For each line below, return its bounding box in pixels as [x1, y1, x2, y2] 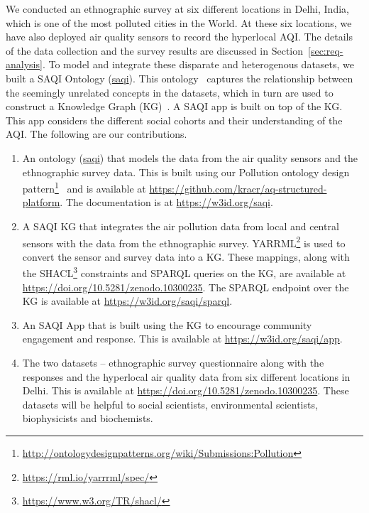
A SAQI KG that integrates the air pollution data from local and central [22, 218, 339, 233]
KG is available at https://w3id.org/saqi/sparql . [22, 293, 233, 308]
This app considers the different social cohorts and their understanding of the [6, 112, 343, 127]
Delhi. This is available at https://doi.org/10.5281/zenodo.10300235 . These [22, 383, 349, 398]
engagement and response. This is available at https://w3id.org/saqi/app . [22, 331, 343, 346]
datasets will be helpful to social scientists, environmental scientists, [22, 396, 318, 411]
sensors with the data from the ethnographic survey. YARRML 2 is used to [22, 233, 346, 250]
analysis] [6, 57, 43, 72]
